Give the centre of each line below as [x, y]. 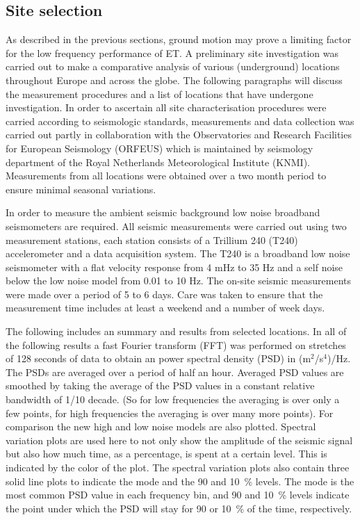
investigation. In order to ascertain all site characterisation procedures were [166, 107]
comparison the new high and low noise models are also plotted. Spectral [161, 426]
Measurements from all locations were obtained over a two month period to [166, 176]
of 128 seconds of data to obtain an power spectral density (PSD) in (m [158, 358]
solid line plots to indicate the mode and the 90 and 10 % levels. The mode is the [180, 481]
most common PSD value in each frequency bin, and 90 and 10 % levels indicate [178, 495]
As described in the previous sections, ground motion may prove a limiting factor [179, 39]
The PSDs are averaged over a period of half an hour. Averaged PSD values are [175, 372]
